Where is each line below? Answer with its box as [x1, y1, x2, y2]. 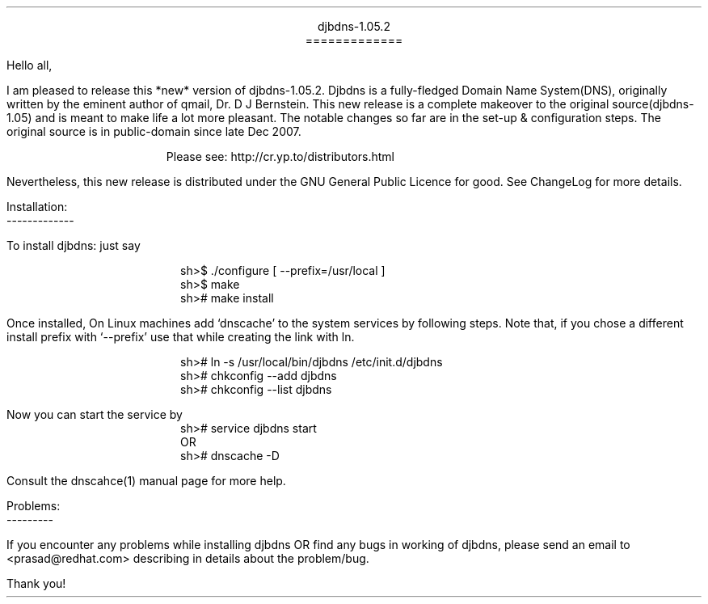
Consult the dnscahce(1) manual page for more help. [6, 474, 286, 488]
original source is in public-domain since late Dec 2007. [6, 125, 301, 138]
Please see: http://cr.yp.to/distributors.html [166, 150, 395, 163]
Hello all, [6, 58, 53, 72]
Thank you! [6, 577, 66, 590]
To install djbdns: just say [6, 239, 141, 252]
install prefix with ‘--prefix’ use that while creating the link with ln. [6, 330, 355, 344]
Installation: [6, 200, 68, 213]
